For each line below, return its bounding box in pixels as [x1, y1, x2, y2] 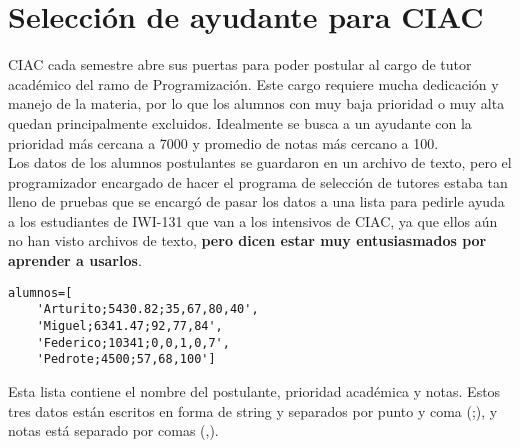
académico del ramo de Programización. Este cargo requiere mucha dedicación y [8, 73, 499, 94]
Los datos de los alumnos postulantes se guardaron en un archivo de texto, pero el [8, 152, 512, 173]
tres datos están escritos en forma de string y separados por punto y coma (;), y [8, 400, 498, 421]
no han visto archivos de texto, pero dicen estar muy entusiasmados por [8, 230, 487, 251]
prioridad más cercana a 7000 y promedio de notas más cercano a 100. [8, 132, 439, 153]
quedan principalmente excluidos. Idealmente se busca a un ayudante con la [8, 112, 472, 133]
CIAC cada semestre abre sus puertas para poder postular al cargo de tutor [8, 54, 472, 75]
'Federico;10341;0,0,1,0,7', [36, 335, 230, 350]
